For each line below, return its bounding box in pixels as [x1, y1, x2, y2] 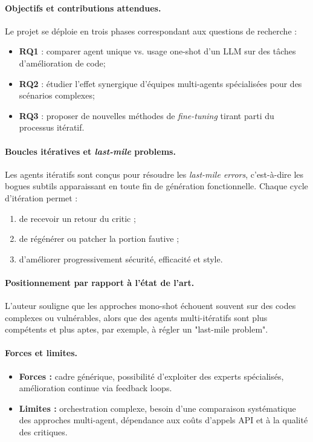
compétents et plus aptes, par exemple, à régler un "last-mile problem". [5, 323, 268, 336]
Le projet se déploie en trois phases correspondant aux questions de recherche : [5, 24, 297, 37]
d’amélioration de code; [19, 56, 106, 69]
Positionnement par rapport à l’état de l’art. [5, 276, 195, 288]
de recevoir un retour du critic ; [19, 212, 136, 224]
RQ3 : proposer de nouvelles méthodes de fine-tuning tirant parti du [19, 109, 274, 122]
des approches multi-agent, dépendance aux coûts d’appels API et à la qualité [19, 414, 308, 426]
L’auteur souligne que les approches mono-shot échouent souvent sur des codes [5, 299, 296, 312]
